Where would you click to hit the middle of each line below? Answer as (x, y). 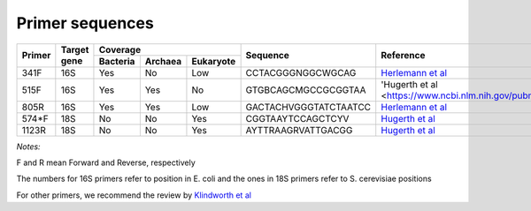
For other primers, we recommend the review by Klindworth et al (134, 195)
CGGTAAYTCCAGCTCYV (297, 118)
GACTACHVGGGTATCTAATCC (308, 107)
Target (75, 50)
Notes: (28, 147)
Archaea (163, 61)
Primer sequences (85, 23)
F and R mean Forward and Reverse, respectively (106, 162)
